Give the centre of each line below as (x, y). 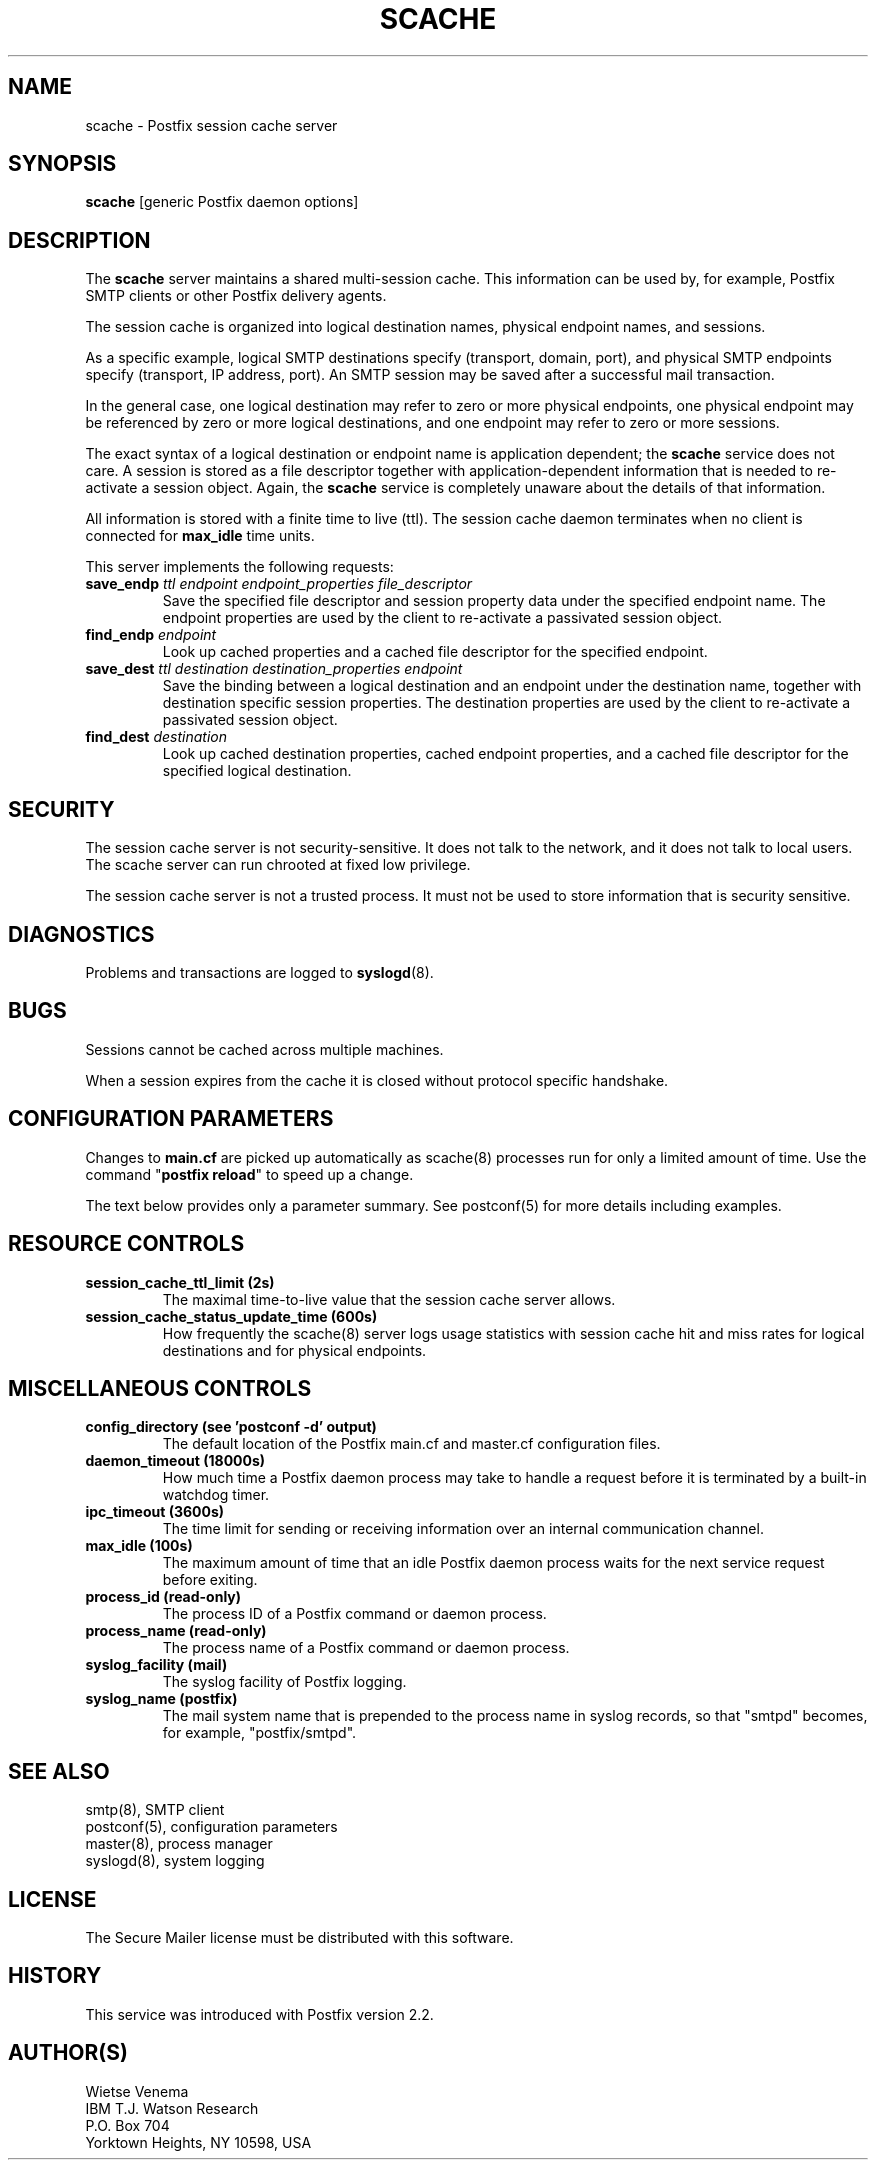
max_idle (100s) (139, 1546)
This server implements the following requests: (239, 567)
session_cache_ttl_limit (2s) (180, 1282)
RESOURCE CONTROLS (126, 1244)
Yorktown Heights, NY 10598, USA (198, 2142)
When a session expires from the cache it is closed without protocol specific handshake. (377, 1080)
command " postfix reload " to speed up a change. (249, 1174)
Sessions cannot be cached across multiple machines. (264, 1049)
